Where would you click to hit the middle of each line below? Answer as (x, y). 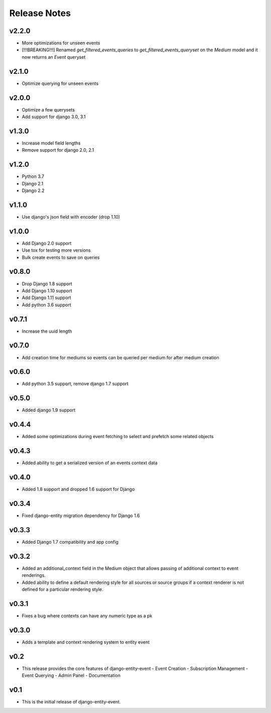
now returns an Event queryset (54, 57)
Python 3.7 (33, 176)
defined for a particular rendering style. (62, 589)
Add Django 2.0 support (47, 243)
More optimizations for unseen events (61, 43)
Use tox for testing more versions (56, 250)
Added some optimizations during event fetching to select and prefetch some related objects (118, 437)
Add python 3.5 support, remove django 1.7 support (75, 384)
